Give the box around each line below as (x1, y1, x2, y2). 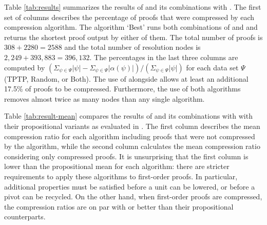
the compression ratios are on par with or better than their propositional (4, 201, 234, 212)
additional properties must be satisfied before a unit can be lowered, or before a (4, 181, 255, 192)
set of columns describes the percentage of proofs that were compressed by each (4, 11, 255, 22)
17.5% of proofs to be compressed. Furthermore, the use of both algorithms (4, 83, 241, 94)
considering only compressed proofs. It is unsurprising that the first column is (4, 151, 249, 161)
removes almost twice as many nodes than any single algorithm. (4, 93, 205, 104)
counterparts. (4, 211, 46, 222)
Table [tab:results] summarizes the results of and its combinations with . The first (4, 2, 261, 12)
